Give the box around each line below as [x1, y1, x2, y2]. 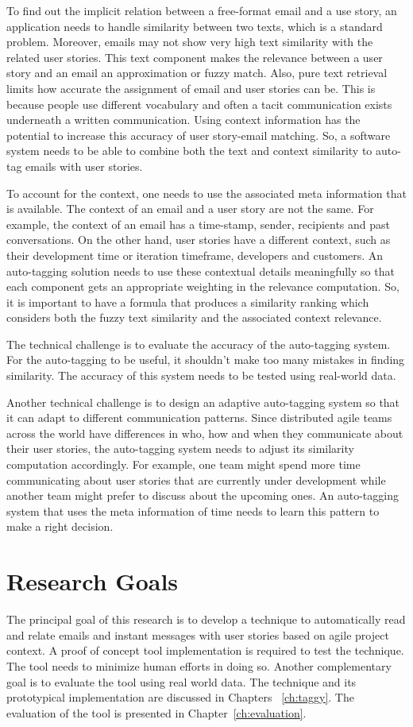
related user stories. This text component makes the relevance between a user [6, 48, 383, 65]
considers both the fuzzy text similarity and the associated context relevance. [6, 309, 382, 326]
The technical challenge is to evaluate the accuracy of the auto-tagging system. [6, 335, 391, 352]
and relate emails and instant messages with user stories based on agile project [6, 626, 389, 643]
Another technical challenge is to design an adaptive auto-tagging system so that [6, 393, 400, 410]
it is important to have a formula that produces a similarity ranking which [6, 293, 369, 310]
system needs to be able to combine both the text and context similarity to [6, 142, 372, 159]
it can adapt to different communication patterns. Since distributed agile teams [6, 409, 392, 426]
